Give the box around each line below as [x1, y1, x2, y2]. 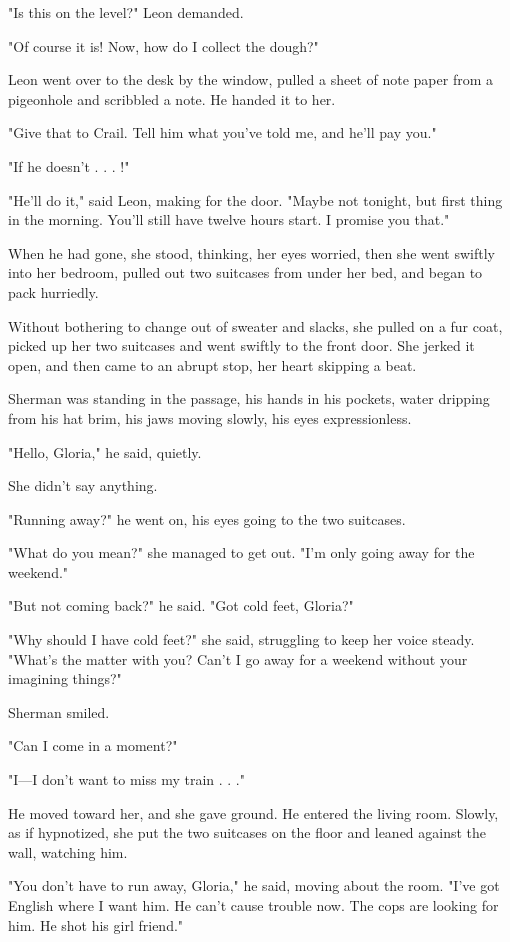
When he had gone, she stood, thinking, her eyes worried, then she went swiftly [8, 242, 496, 263]
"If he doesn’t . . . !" [8, 155, 130, 176]
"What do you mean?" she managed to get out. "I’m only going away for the [8, 542, 475, 563]
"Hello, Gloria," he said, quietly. [8, 441, 202, 462]
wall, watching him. [8, 841, 128, 862]
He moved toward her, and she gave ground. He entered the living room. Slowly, [8, 802, 499, 823]
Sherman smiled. [8, 701, 110, 722]
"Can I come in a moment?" [8, 735, 178, 756]
